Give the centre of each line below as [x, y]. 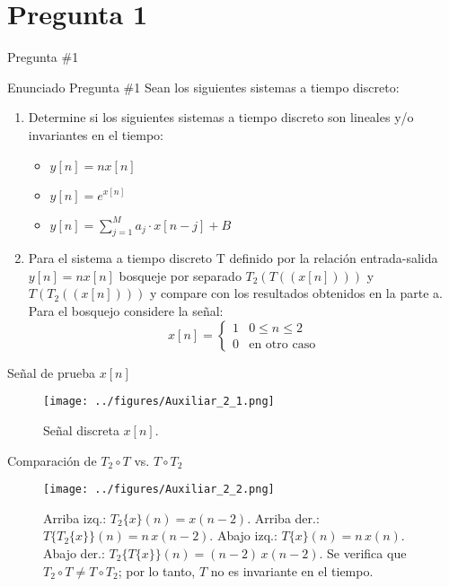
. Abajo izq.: [243, 535]
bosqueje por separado [180, 275]
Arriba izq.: [75, 517]
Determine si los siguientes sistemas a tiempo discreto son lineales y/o [221, 117]
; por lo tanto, [157, 570]
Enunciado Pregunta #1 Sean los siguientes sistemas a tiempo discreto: [203, 87]
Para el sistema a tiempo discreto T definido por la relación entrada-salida [233, 258]
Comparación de [52, 460]
